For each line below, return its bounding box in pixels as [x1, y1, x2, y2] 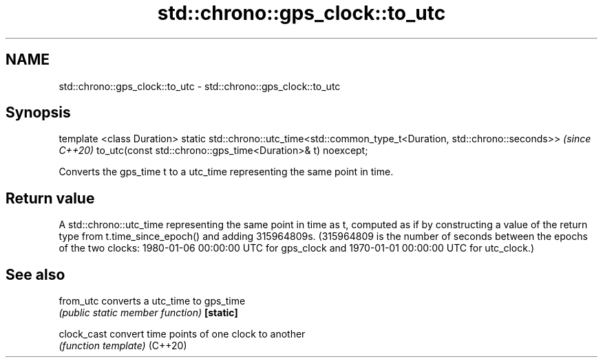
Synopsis [6, 104, 71, 122]
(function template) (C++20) [59, 340, 187, 352]
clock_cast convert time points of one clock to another [59, 328, 306, 340]
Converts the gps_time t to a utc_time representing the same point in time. [59, 166, 394, 178]
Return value [6, 189, 95, 207]
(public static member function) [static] [59, 307, 238, 319]
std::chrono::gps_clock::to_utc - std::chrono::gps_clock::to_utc [59, 80, 341, 92]
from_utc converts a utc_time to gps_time [59, 295, 246, 307]
